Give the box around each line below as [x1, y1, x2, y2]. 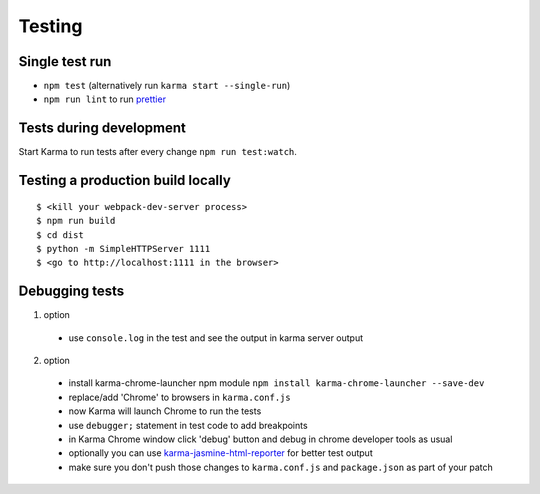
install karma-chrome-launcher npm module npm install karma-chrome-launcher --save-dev [68, 377, 485, 389]
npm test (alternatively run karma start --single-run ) [43, 80, 291, 92]
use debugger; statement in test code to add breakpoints [68, 419, 309, 431]
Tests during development [18, 120, 187, 137]
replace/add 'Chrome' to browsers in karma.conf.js [68, 391, 291, 403]
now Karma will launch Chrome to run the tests [68, 405, 262, 417]
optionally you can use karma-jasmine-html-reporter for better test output [68, 447, 374, 459]
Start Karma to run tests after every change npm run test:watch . [18, 146, 297, 158]
